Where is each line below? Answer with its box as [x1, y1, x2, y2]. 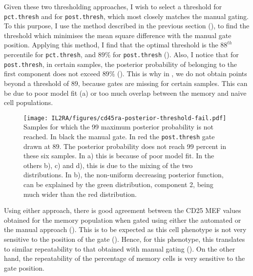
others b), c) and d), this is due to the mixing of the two [23, 160, 193, 170]
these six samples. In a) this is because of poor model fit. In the [23, 150, 214, 161]
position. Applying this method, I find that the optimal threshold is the [4, 40, 218, 50]
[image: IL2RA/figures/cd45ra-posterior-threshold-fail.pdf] [23, 114, 227, 122]
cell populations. [4, 97, 53, 107]
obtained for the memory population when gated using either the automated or [4, 214, 241, 225]
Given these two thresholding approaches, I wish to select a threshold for [4, 1, 222, 11]
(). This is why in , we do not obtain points [117, 68, 247, 79]
